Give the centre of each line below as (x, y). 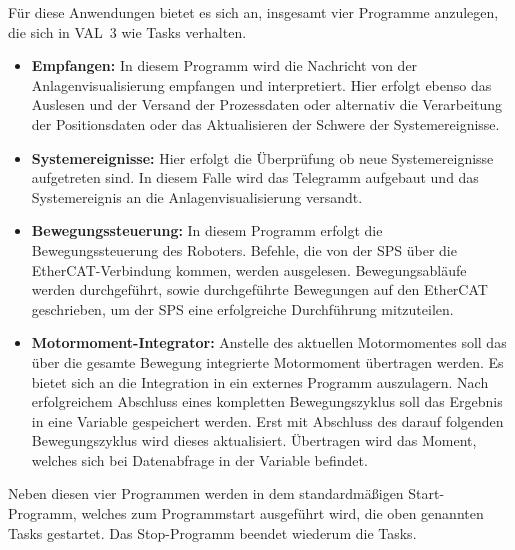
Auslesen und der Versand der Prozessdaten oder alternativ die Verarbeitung (267, 104)
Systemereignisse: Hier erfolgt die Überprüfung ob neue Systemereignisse (262, 157)
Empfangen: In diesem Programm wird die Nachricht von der (224, 65)
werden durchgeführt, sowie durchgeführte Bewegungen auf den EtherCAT (259, 289)
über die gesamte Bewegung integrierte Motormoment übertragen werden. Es (267, 361)
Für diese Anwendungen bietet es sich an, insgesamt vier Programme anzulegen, (253, 12)
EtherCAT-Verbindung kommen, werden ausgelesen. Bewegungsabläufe (249, 269)
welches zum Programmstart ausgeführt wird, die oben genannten (282, 513)
